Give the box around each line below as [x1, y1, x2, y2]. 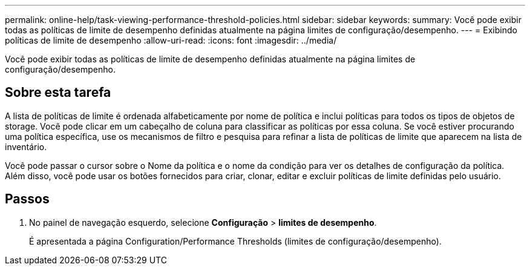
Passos [5, 191, 50, 207]
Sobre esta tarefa [5, 85, 111, 100]
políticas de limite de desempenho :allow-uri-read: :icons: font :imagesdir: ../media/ [5, 35, 337, 45]
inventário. [5, 141, 47, 152]
